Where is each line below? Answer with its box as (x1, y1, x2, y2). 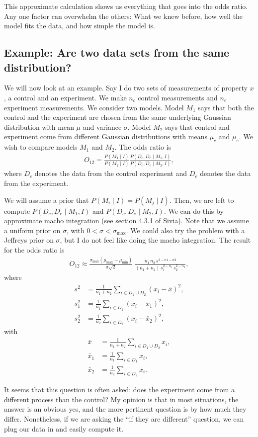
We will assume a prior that (4, 194, 89, 205)
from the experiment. (4, 177, 69, 188)
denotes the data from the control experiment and (34, 168, 187, 178)
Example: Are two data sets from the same (4, 45, 230, 60)
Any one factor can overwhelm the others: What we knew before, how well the (4, 10, 243, 21)
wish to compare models (4, 142, 78, 152)
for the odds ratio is (4, 244, 65, 255)
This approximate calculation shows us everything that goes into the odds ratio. (4, 1, 248, 11)
